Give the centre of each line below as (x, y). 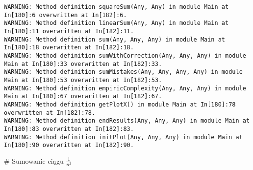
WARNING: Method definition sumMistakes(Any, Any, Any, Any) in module (123, 72)
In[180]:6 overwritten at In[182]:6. (65, 15)
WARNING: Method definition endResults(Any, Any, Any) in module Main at (127, 121)
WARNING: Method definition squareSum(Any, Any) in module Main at (116, 7)
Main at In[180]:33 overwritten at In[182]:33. (83, 64)
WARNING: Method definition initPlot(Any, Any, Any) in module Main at (123, 137)
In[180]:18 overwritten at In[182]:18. (69, 48)
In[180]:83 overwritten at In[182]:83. (69, 129)
